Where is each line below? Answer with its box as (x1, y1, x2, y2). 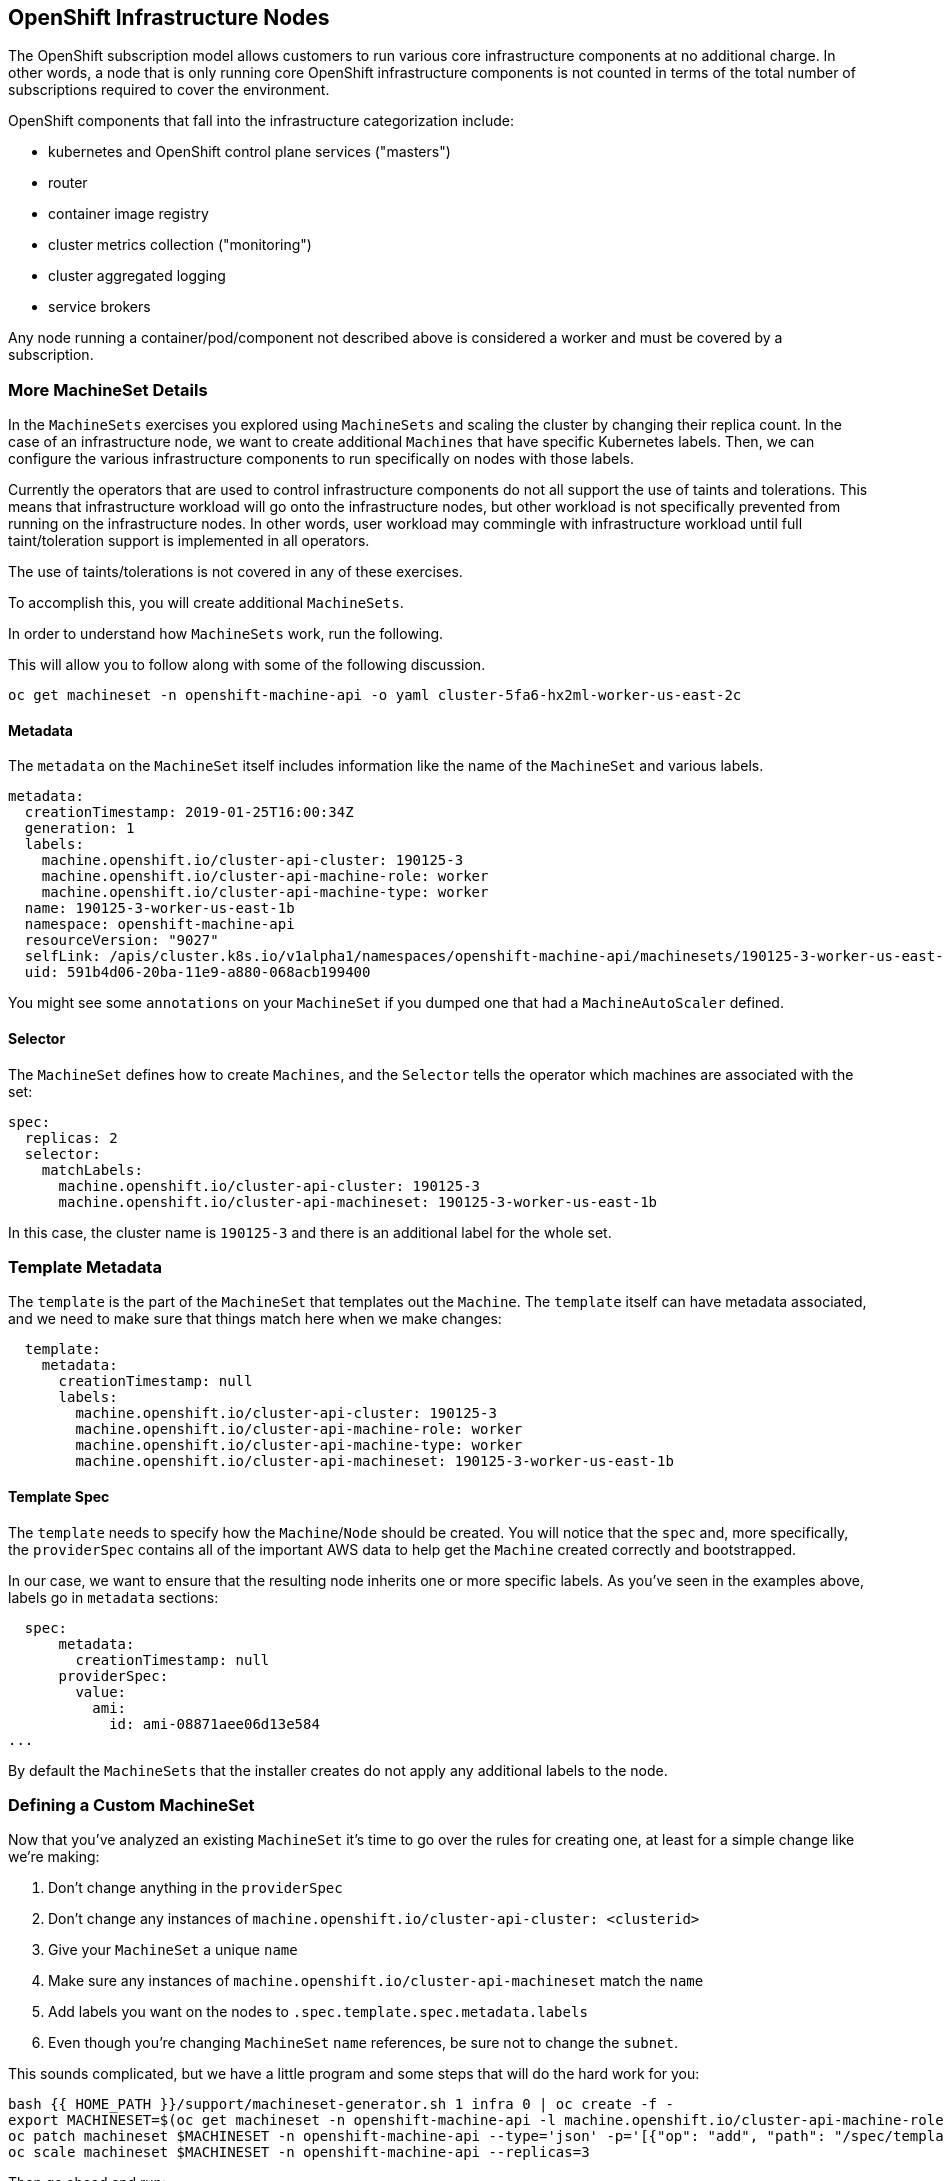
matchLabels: (41, 1161, 143, 1178)
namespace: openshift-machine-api (24, 916, 295, 933)
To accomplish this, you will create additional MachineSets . (8, 594, 404, 612)
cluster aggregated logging (48, 267, 226, 285)
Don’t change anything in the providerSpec (48, 1879, 343, 1897)
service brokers (48, 298, 151, 316)
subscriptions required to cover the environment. (8, 81, 330, 99)
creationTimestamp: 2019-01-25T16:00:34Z (24, 804, 354, 821)
